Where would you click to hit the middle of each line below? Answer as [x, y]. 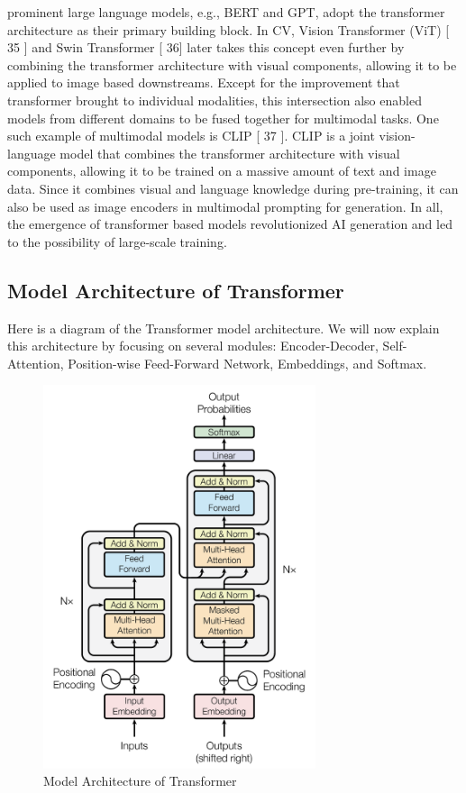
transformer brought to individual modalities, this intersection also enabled [215, 100]
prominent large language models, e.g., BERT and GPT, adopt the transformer [226, 12]
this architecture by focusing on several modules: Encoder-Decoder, [193, 346]
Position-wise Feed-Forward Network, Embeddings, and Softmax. [247, 363]
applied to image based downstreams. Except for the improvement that [204, 82]
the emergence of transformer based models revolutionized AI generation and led [230, 224]
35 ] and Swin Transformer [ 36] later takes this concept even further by [206, 47]
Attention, [36, 363]
